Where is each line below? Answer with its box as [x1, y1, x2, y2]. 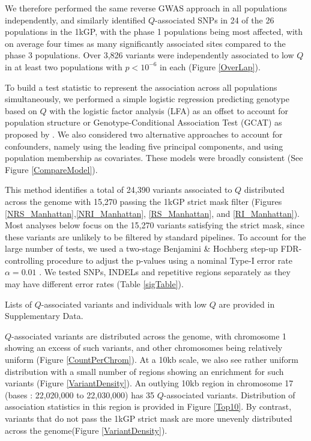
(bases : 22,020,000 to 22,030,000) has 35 [5, 388, 155, 401]
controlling [5, 254, 44, 266]
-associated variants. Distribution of [163, 388, 295, 401]
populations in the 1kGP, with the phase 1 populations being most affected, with [5, 25, 303, 38]
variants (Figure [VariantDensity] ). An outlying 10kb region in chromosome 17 [5, 377, 294, 389]
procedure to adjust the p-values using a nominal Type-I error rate [46, 254, 292, 266]
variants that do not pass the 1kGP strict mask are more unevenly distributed [5, 412, 292, 424]
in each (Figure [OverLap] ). [160, 60, 261, 73]
